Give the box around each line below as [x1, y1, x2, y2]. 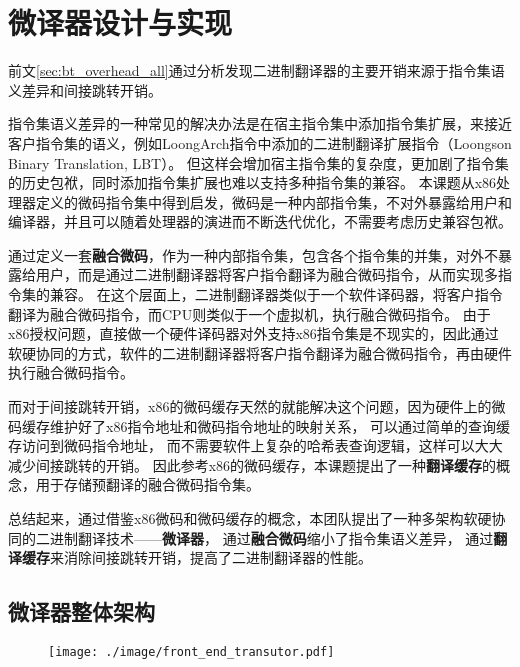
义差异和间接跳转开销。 [8, 79, 162, 100]
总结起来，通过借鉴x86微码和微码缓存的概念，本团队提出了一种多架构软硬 [8, 508, 492, 528]
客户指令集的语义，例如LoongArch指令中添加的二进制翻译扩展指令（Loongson [8, 132, 512, 153]
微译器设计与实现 [8, 2, 233, 43]
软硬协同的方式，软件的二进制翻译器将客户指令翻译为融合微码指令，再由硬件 [8, 342, 512, 363]
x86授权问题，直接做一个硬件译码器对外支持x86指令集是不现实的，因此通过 [8, 323, 499, 344]
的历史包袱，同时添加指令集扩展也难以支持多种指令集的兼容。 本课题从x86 [8, 172, 497, 193]
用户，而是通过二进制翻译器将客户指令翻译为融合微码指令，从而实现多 [35, 264, 498, 285]
